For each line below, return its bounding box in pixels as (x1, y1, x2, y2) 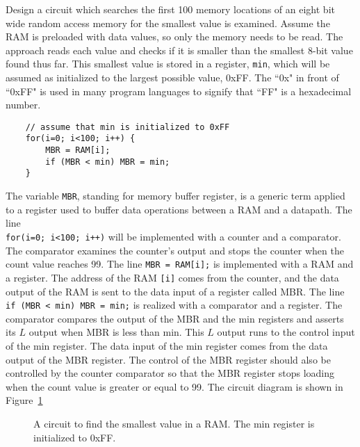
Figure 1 (6, 393, 43, 407)
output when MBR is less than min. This (28, 325, 204, 339)
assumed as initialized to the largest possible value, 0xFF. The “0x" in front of (6, 70, 339, 85)
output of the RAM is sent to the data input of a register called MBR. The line (6, 284, 345, 298)
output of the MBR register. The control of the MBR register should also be (6, 352, 331, 366)
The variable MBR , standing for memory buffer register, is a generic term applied (6, 188, 345, 203)
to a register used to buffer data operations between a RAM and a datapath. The (6, 202, 352, 216)
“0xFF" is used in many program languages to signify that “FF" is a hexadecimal (6, 83, 352, 98)
